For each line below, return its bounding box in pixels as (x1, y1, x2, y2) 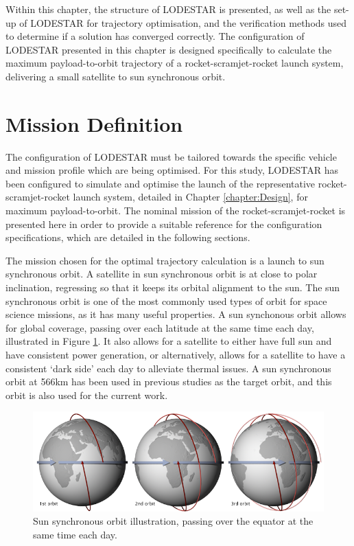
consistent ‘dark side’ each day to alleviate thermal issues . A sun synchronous (5, 361, 331, 375)
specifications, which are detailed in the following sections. (5, 230, 250, 244)
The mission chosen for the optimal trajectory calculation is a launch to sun (5, 253, 324, 267)
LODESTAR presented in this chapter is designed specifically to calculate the (5, 42, 332, 56)
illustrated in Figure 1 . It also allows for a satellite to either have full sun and (5, 334, 332, 348)
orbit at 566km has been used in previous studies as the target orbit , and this (5, 374, 332, 389)
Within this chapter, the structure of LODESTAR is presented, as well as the (5, 2, 331, 16)
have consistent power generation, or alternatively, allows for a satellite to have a (5, 348, 346, 361)
